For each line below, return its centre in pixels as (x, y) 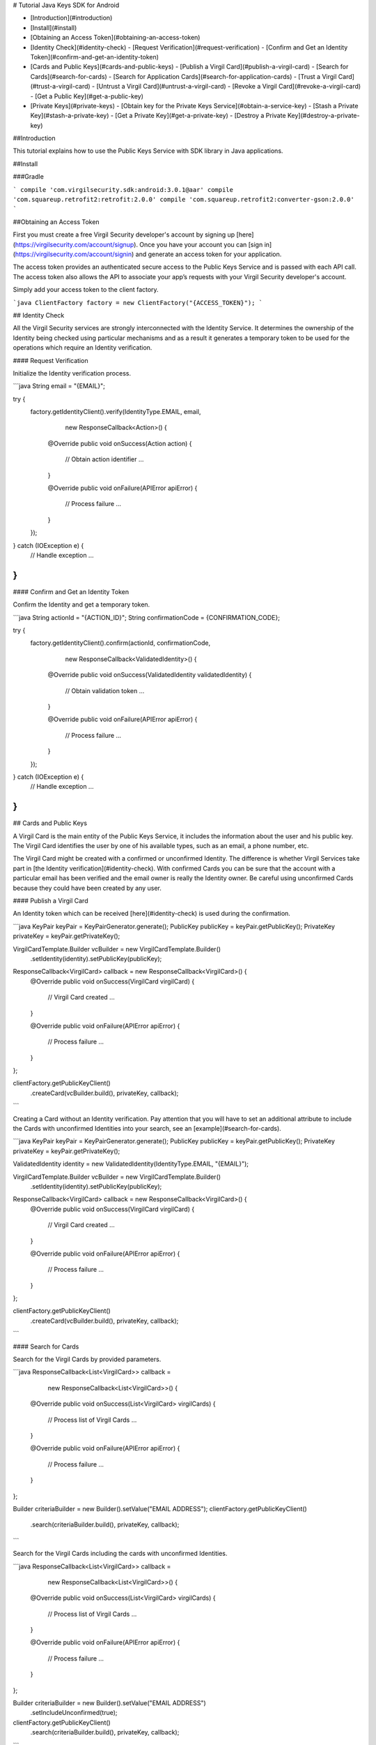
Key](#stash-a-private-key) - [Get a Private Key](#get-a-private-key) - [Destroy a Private (158, 116)
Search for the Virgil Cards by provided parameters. (87, 1359)
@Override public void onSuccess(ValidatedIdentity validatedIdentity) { (150, 675)
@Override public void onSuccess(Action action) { (120, 443)
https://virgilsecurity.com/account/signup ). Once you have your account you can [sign (139, 244)
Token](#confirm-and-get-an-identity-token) (95, 57)
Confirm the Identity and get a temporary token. (81, 604)
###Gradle (29, 177)
